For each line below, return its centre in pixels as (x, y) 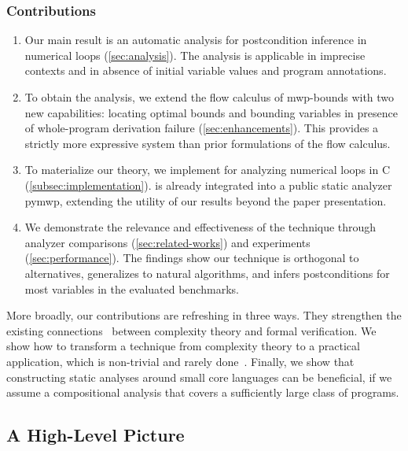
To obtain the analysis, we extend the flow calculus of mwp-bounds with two (210, 97)
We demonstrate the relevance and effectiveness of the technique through (200, 227)
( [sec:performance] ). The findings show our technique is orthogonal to (192, 258)
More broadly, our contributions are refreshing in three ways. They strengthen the (204, 315)
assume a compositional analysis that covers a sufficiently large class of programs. (203, 392)
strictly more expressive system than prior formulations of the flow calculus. (208, 143)
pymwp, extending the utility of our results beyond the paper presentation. (206, 200)
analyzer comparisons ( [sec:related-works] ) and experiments (167, 242)
